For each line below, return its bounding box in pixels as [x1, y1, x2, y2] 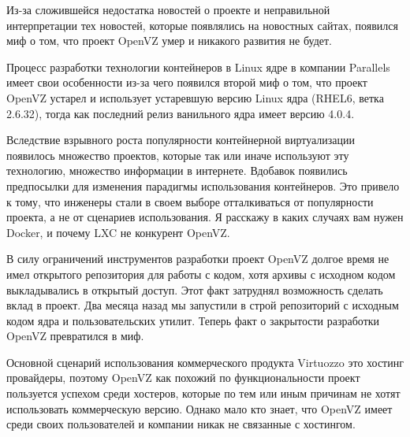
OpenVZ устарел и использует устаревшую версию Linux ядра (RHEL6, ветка [6, 89, 384, 106]
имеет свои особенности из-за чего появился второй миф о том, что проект [6, 74, 367, 91]
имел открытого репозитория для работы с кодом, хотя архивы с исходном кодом [6, 265, 396, 282]
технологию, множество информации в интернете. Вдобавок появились [6, 162, 348, 179]
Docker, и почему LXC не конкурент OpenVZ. [6, 224, 230, 240]
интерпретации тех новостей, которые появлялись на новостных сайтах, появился [6, 17, 398, 33]
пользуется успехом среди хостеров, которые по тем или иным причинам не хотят [6, 385, 401, 402]
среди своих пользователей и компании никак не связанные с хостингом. [6, 416, 356, 432]
